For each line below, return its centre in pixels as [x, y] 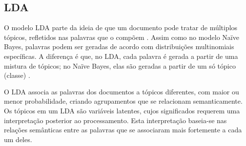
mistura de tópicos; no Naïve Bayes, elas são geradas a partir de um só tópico [120, 65]
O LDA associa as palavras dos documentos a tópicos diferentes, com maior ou [122, 91]
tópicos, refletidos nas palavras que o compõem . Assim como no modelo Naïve [122, 37]
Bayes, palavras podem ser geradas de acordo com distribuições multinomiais [119, 46]
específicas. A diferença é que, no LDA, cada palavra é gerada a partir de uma [121, 56]
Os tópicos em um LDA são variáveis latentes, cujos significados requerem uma [122, 110]
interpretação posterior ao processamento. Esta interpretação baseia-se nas [115, 120]
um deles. [18, 139]
